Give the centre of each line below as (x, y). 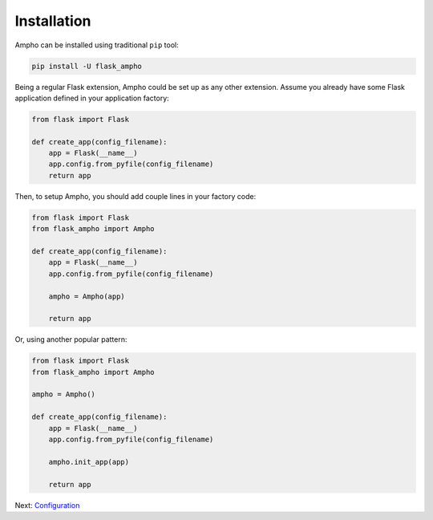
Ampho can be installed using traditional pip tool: (97, 45)
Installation (53, 21)
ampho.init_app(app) (89, 462)
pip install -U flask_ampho (87, 66)
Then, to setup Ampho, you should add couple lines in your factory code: (136, 196)
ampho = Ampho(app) (87, 296)
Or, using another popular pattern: (71, 339)
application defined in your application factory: (92, 98)
